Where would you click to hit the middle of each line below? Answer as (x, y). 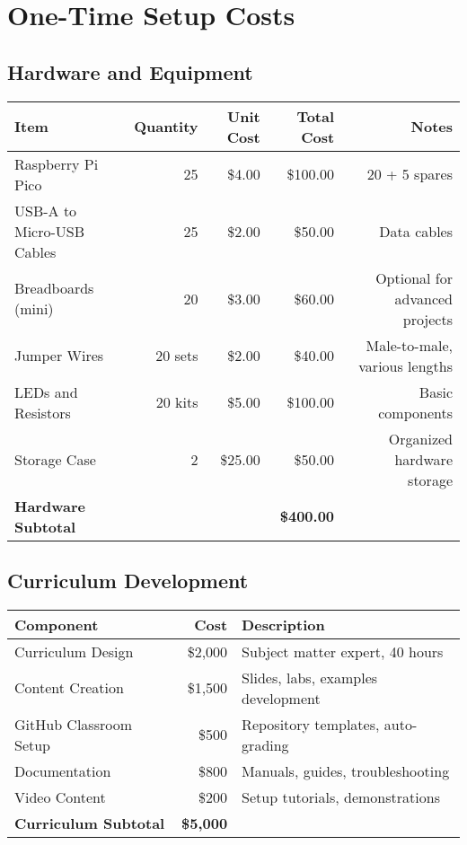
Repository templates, (311, 724)
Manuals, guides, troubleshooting (346, 770)
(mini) (34, 309)
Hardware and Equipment (130, 71)
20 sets (177, 356)
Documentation (63, 770)
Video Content (60, 797)
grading (265, 744)
